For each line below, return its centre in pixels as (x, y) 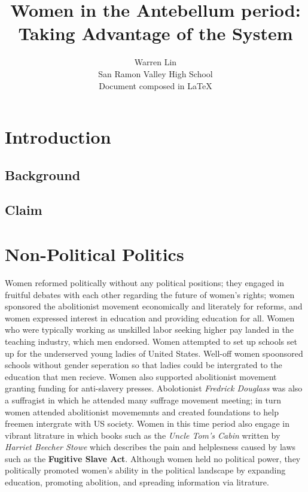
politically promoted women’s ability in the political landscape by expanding (145, 470)
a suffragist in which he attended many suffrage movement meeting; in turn (143, 400)
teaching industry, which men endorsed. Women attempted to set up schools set (151, 341)
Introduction (58, 137)
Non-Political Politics (94, 254)
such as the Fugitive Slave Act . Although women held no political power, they (153, 458)
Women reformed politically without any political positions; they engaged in (144, 282)
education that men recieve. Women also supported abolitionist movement (141, 376)
